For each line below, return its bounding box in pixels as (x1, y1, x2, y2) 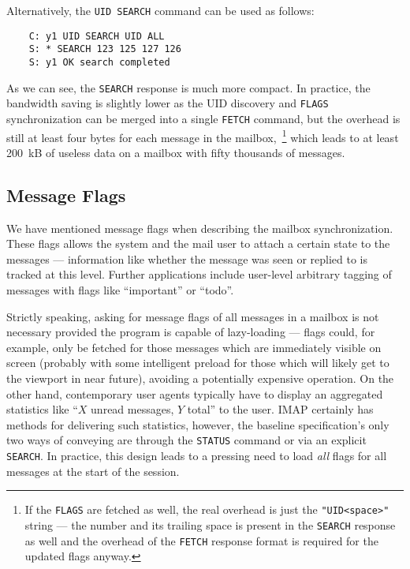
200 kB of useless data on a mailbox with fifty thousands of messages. (6, 144, 345, 160)
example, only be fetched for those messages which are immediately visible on (6, 339, 382, 355)
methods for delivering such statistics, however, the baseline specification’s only (6, 416, 389, 432)
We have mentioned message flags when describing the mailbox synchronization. (6, 219, 393, 236)
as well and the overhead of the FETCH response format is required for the (24, 532, 378, 548)
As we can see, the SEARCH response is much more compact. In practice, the (6, 79, 371, 95)
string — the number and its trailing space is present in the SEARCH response (24, 516, 396, 533)
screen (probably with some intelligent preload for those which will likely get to (6, 354, 389, 371)
